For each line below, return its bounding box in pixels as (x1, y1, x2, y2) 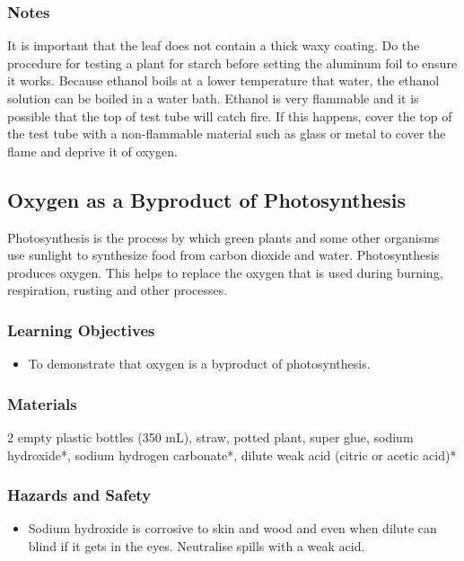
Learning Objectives (7, 318, 155, 341)
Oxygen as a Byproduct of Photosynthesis (7, 185, 407, 213)
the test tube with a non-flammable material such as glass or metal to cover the (7, 124, 446, 143)
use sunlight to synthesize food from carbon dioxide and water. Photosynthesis (7, 245, 440, 264)
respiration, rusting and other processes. (7, 280, 228, 299)
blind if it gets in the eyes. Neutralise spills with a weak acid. (28, 536, 365, 555)
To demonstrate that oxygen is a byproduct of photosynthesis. (28, 354, 371, 373)
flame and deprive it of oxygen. (7, 141, 178, 160)
